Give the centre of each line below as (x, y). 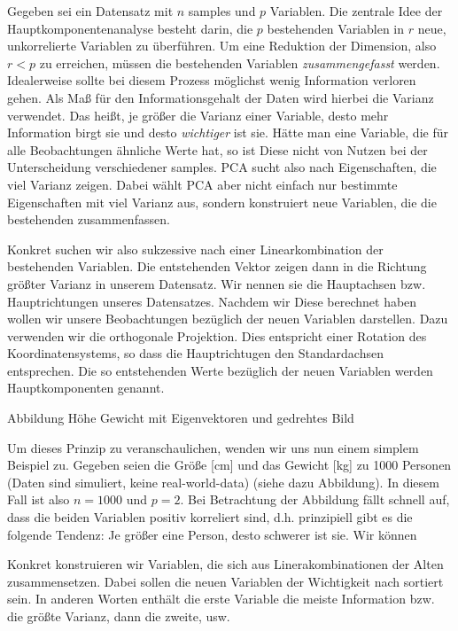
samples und (222, 11)
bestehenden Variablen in (336, 28)
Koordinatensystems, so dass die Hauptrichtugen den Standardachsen (195, 353)
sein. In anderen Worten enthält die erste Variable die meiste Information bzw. (221, 599)
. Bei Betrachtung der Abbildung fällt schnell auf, (315, 499)
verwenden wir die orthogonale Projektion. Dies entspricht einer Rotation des (217, 335)
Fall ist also (39, 499)
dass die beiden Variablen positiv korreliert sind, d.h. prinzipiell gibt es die (210, 517)
